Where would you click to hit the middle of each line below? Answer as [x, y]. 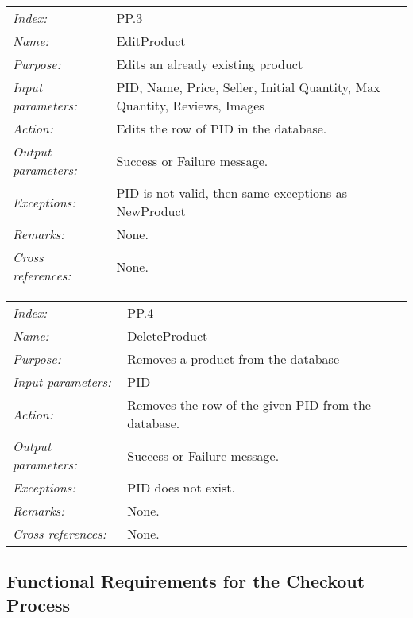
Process [39, 604]
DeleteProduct [168, 336]
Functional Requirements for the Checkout [186, 581]
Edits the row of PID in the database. [222, 128]
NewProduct [151, 211]
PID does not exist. [181, 487]
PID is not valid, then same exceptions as [232, 193]
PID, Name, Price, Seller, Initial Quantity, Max [248, 87]
